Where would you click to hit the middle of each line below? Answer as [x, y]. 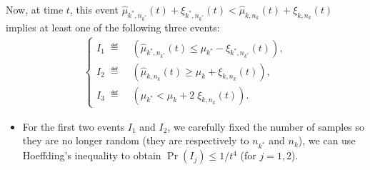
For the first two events [74, 126]
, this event [94, 9]
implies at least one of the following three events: [113, 27]
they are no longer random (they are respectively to [136, 140]
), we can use [327, 140]
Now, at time [35, 9]
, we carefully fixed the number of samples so [266, 126]
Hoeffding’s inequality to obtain [92, 155]
